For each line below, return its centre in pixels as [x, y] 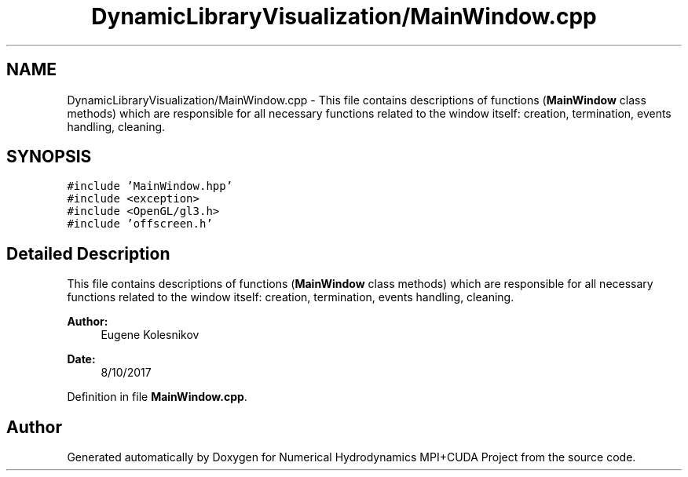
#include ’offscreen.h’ [140, 224]
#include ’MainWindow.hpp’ [150, 186]
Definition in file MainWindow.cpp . [157, 397]
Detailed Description [88, 253]
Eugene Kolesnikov [150, 335]
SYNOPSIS [49, 157]
